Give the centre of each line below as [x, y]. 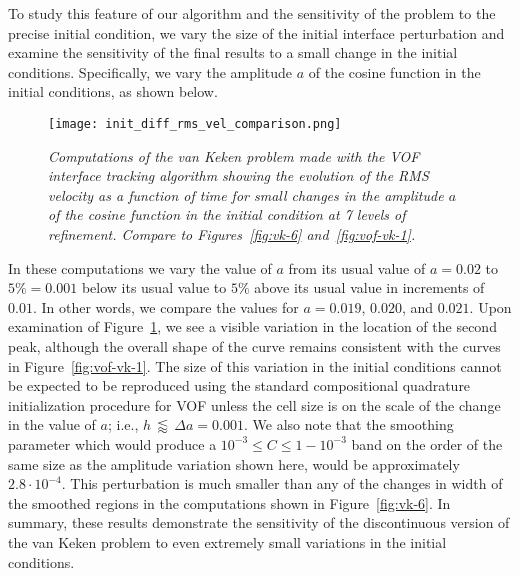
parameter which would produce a [112, 443]
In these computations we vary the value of [140, 267]
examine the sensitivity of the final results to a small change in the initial [233, 52]
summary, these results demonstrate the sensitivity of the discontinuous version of [259, 522]
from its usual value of [357, 267]
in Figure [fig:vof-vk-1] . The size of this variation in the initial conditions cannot [255, 365]
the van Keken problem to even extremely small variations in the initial [227, 541]
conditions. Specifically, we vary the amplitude [150, 71]
